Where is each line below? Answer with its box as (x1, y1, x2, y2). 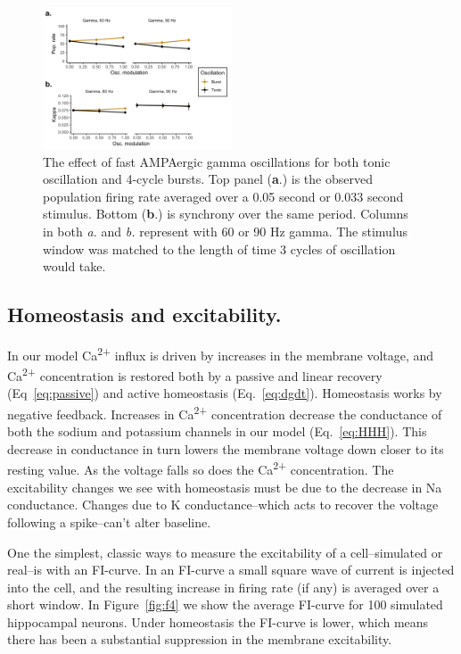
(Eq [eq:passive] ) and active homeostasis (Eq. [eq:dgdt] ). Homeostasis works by (7, 384, 442, 402)
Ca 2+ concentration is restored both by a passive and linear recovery (7, 364, 383, 385)
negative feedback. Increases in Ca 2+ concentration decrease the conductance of (7, 402, 442, 423)
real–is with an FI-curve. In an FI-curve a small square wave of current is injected (7, 560, 455, 579)
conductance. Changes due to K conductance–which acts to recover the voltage (7, 495, 439, 514)
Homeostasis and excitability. (7, 301, 282, 328)
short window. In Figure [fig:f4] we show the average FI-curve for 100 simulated (7, 595, 443, 614)
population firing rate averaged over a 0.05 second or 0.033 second (43, 186, 404, 205)
